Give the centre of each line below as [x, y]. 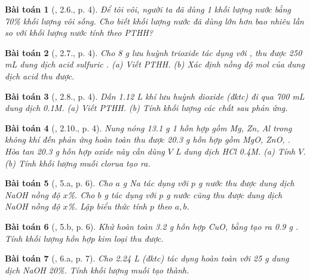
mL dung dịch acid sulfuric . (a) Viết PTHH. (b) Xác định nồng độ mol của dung [155, 64]
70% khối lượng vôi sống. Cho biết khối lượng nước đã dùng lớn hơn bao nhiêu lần [154, 21]
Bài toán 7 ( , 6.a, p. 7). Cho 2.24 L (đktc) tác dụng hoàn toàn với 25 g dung [147, 258]
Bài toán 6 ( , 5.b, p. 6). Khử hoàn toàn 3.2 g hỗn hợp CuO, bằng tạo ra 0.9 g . [152, 226]
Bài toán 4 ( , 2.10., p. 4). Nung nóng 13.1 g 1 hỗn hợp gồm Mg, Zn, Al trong [148, 127]
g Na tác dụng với [156, 183]
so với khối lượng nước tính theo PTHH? [79, 33]
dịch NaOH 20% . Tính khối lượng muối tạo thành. [97, 270]
